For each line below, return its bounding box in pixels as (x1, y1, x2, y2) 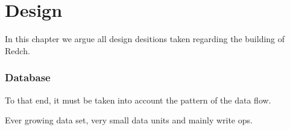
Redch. (5, 44, 30, 57)
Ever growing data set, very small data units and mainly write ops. (5, 114, 253, 126)
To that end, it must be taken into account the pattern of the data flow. (5, 93, 271, 106)
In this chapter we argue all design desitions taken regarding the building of (5, 32, 285, 45)
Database (5, 70, 51, 85)
